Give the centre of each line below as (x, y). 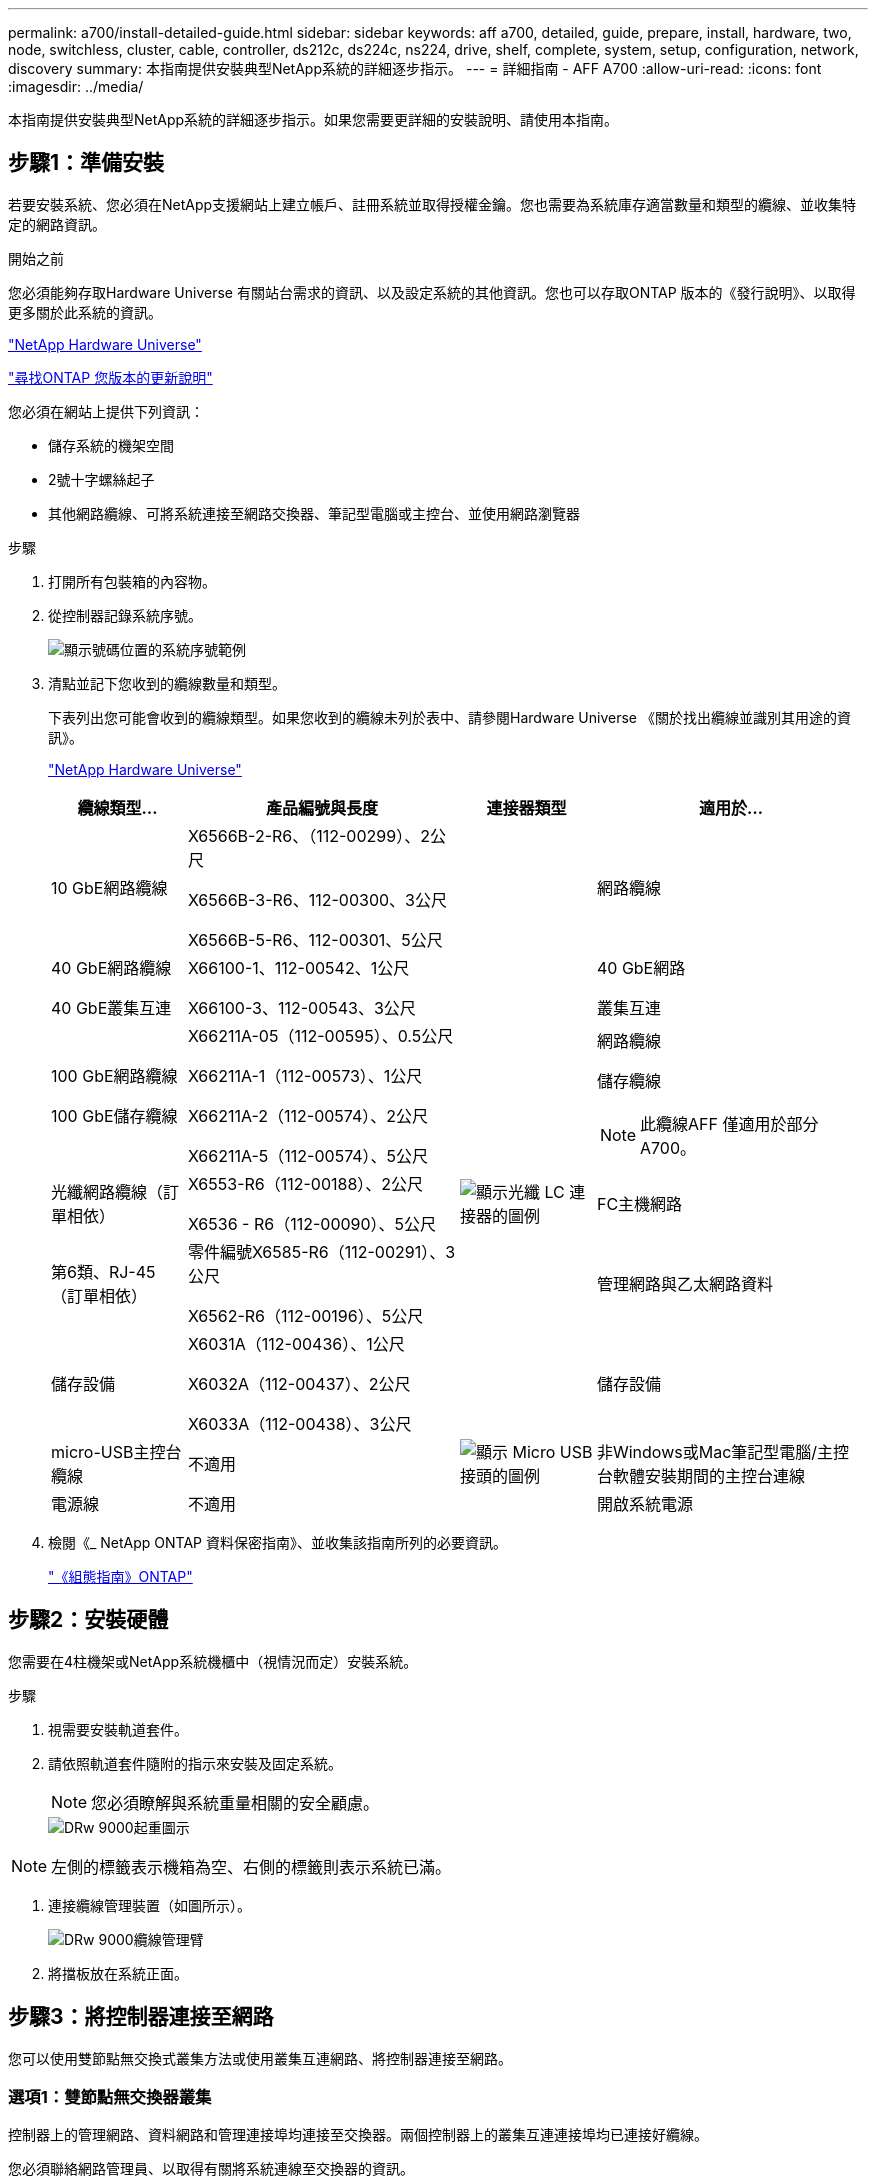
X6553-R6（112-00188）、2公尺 (305, 1183)
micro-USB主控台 (116, 1451)
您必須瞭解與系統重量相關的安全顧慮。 (235, 1802)
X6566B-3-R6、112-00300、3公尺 (317, 899)
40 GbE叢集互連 (111, 1007)
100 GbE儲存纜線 (114, 1115)
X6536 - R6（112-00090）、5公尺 (312, 1223)
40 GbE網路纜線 (111, 967)
